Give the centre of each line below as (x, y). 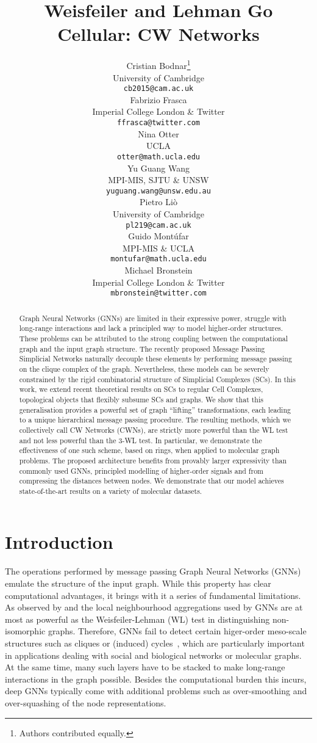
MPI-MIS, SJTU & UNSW (158, 180)
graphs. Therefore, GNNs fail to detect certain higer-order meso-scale (177, 631)
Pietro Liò (158, 202)
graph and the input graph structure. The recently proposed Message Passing (142, 348)
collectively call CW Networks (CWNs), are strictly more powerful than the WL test (154, 429)
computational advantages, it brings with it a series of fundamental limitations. (153, 595)
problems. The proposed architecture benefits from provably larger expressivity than (153, 460)
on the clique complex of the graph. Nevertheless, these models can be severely (144, 368)
